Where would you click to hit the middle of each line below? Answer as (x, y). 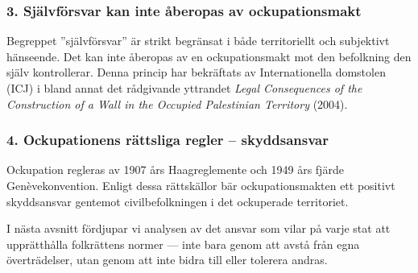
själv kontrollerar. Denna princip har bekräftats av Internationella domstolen (196, 72)
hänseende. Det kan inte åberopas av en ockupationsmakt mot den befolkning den (209, 56)
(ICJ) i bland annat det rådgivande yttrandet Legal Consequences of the (184, 88)
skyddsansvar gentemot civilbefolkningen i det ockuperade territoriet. (178, 201)
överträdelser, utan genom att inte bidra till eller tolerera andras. (167, 260)
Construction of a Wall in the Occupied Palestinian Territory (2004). (177, 103)
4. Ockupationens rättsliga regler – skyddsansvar (168, 140)
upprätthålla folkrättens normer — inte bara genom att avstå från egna (183, 244)
